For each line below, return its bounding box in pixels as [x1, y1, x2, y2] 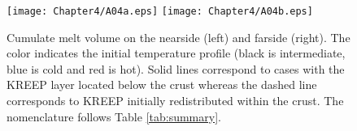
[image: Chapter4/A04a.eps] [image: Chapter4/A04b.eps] [7, 6, 313, 17]
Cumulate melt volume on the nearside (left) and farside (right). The [7, 28, 350, 45]
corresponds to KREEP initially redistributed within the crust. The [7, 92, 344, 109]
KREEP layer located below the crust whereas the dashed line [7, 76, 317, 93]
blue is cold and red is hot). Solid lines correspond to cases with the [7, 60, 345, 77]
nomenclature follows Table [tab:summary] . [7, 108, 221, 125]
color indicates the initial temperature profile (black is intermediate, [7, 44, 346, 61]
